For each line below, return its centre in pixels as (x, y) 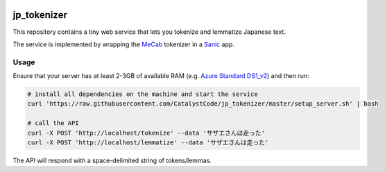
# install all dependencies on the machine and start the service (143, 94)
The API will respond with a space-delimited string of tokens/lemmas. (112, 160)
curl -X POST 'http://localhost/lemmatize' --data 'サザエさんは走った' (148, 142)
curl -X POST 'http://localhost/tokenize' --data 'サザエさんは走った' (146, 133)
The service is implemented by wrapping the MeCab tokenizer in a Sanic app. (124, 44)
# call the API (53, 123)
